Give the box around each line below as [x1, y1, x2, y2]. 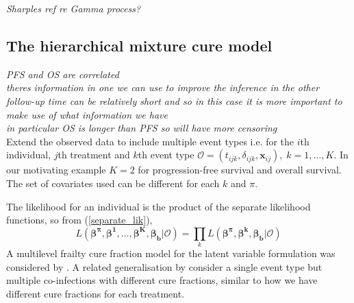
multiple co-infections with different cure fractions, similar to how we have [6, 273, 318, 287]
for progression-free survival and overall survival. [138, 162, 342, 177]
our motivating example [6, 162, 106, 177]
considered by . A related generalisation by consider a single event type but [6, 259, 323, 274]
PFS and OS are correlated [6, 66, 119, 81]
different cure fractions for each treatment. [6, 286, 185, 300]
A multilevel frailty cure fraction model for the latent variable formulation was [6, 246, 336, 260]
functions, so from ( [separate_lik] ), [6, 213, 153, 227]
